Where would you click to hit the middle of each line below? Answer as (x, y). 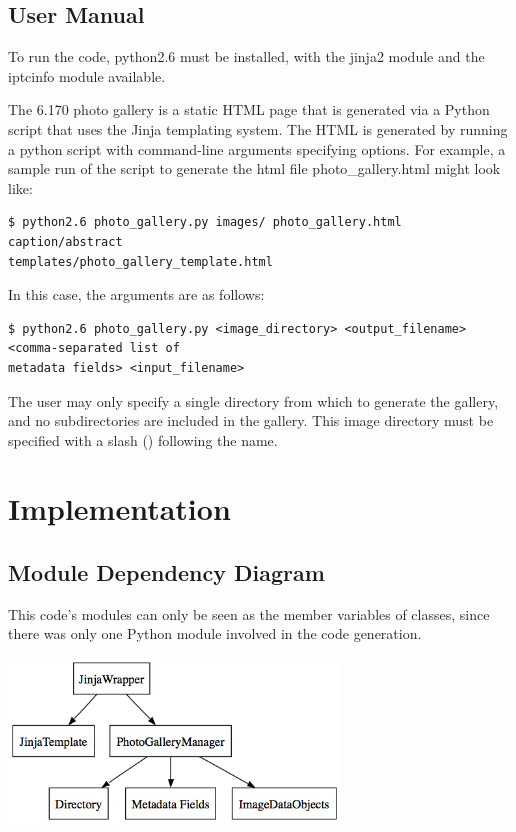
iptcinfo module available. (87, 75)
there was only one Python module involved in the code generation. (215, 633)
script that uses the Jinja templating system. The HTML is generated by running (258, 128)
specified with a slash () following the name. (143, 439)
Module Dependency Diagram (166, 572)
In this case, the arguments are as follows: (136, 294)
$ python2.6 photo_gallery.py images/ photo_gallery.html (205, 222)
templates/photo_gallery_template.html (140, 261)
